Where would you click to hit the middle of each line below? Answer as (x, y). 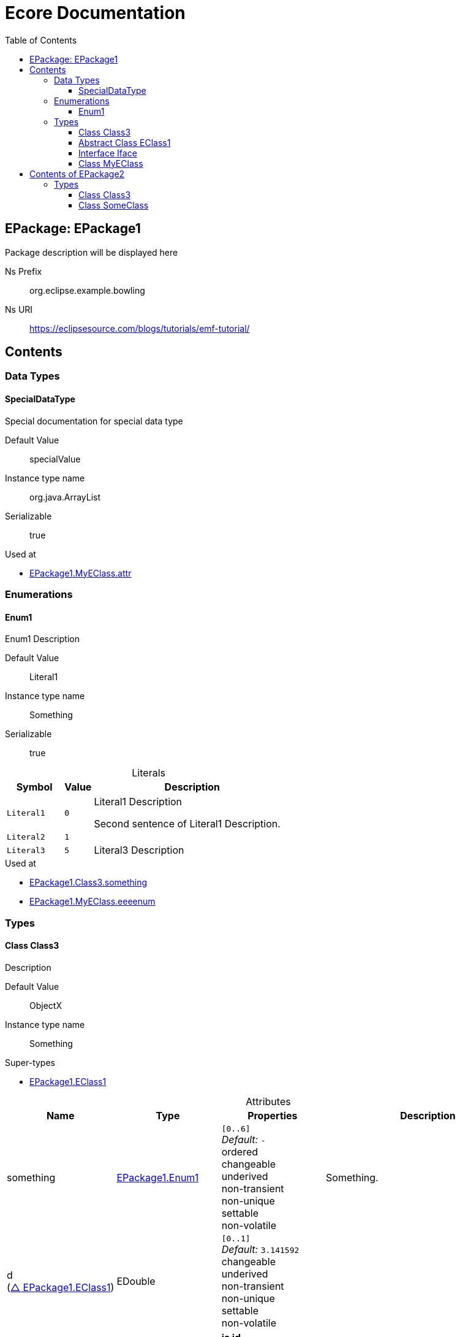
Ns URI (19, 309)
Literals (149, 773)
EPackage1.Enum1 (158, 1178)
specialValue (55, 459)
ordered (240, 1151)
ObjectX (46, 1005)
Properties (273, 1115)
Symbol (34, 787)
